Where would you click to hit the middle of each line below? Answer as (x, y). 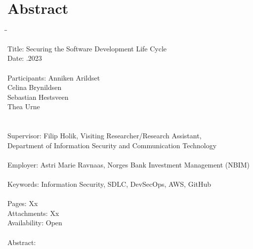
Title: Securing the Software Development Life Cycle (87, 48)
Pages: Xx (23, 203)
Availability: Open (35, 223)
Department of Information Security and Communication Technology (112, 145)
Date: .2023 (25, 58)
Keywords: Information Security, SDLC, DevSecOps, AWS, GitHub (109, 184)
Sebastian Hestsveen (38, 97)
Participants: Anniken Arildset (54, 77)
